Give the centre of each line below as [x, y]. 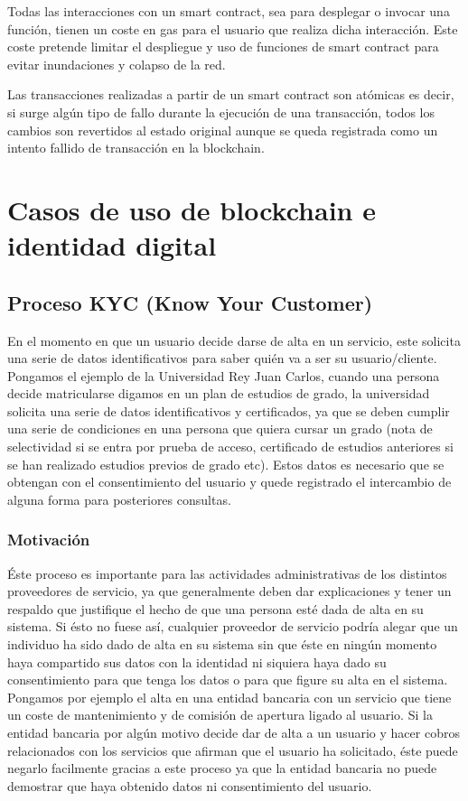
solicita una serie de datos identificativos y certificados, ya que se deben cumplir [229, 410]
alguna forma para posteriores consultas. [119, 499]
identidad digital [112, 245]
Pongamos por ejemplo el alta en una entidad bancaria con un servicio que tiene [229, 697]
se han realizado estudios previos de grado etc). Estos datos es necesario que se [226, 464]
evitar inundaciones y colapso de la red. [117, 64]
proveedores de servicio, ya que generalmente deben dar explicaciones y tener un [229, 591]
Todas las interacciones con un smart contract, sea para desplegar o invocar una [229, 11]
